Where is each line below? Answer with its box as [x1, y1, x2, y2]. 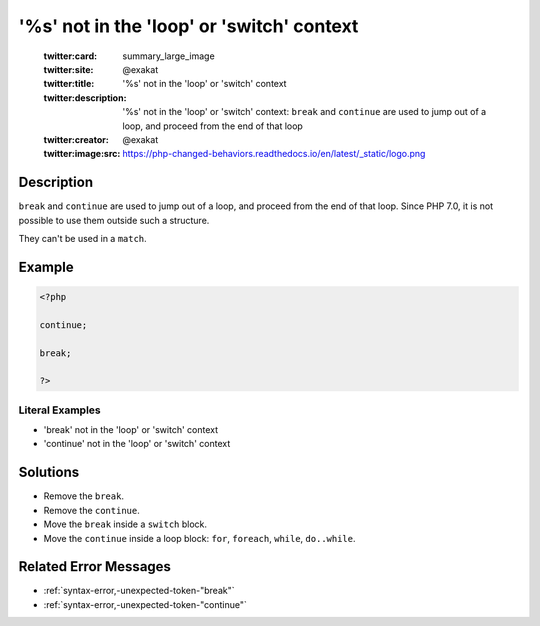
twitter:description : [43, 91, 127, 104]
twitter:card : [43, 50, 98, 62]
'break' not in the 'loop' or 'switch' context [43, 424, 219, 436]
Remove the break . [43, 490, 125, 502]
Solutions [18, 464, 80, 481]
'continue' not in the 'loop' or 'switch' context [43, 438, 231, 450]
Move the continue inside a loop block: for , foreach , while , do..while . [43, 532, 356, 544]
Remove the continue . [43, 504, 140, 516]
